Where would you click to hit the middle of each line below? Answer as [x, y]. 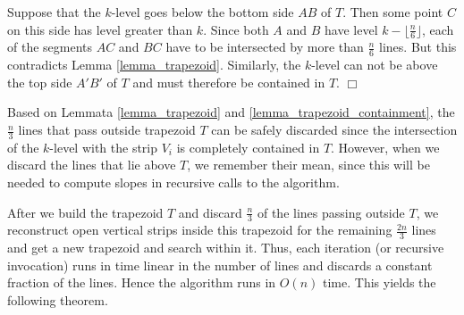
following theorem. [58, 300]
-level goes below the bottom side [202, 12]
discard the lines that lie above [92, 165]
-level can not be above [375, 65]
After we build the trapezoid [85, 212]
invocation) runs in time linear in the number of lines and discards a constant [220, 265]
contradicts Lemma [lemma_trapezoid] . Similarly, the [154, 65]
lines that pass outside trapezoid [107, 130]
